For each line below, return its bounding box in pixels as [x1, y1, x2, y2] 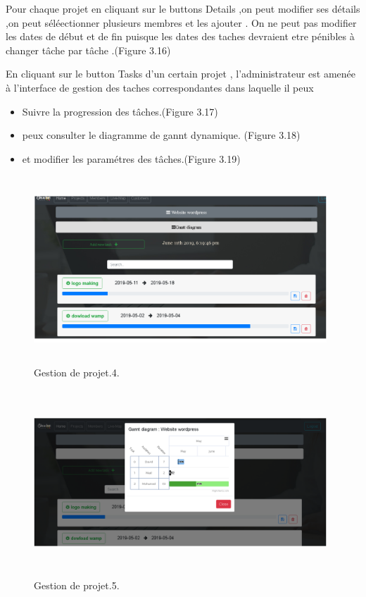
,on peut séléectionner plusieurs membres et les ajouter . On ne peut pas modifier [6, 15, 357, 30]
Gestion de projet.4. [34, 364, 120, 379]
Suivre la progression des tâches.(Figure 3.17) [22, 104, 218, 118]
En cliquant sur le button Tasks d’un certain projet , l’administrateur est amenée [6, 66, 356, 81]
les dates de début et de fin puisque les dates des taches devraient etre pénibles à [6, 29, 355, 44]
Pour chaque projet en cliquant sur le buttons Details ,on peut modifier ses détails [6, 1, 360, 16]
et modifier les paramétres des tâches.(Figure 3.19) [22, 151, 241, 166]
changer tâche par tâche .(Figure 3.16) [6, 42, 171, 57]
